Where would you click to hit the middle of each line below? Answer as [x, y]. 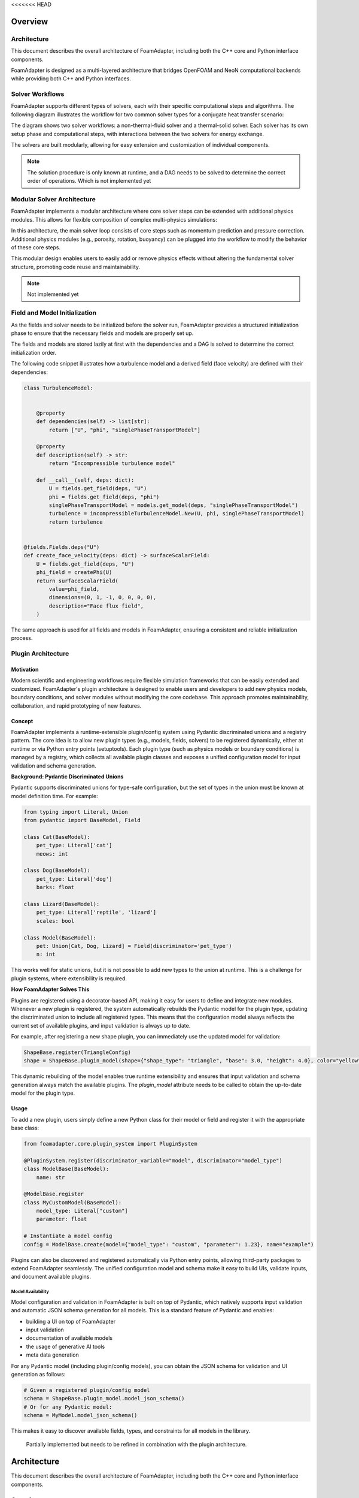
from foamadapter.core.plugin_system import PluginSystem [110, 1144]
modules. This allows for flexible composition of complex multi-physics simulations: [114, 219]
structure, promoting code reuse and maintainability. [76, 267]
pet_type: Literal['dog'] [74, 879]
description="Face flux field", [96, 606]
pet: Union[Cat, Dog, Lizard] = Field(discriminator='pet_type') [134, 946]
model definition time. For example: [54, 796]
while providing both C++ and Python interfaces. [71, 78]
